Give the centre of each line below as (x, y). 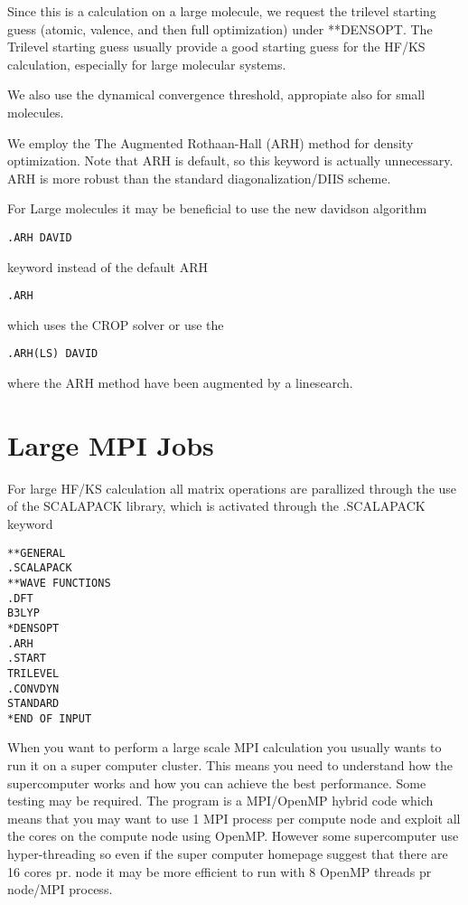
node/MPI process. (60, 889)
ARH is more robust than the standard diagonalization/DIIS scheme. (199, 178)
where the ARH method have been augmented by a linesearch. (180, 383)
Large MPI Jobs (111, 444)
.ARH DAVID (40, 237)
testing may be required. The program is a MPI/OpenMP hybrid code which (220, 801)
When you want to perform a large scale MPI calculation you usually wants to (225, 747)
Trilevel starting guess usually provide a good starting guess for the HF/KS (216, 47)
